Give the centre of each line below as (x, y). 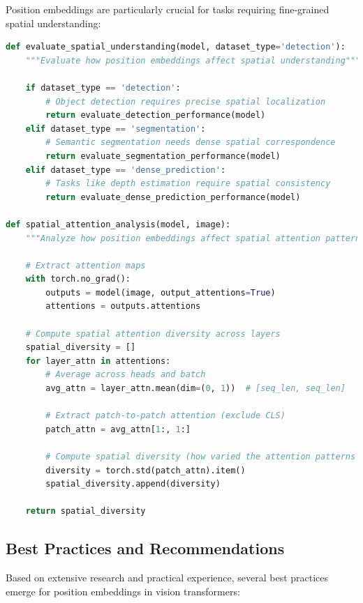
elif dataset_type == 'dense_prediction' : (126, 170)
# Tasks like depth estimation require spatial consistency (188, 184)
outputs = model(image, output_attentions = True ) (161, 292)
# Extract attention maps (86, 265)
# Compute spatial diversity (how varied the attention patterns (201, 457)
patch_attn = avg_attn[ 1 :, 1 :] (118, 429)
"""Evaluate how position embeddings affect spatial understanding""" (193, 60)
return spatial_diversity (86, 511)
